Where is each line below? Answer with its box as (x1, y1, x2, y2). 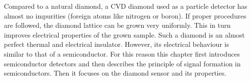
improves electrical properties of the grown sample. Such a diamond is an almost (4, 29, 245, 40)
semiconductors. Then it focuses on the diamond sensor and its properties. (4, 68, 227, 78)
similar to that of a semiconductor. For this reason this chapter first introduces (4, 48, 240, 59)
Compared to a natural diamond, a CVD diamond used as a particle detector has (4, 1, 248, 11)
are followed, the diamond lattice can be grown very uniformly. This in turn (4, 20, 231, 30)
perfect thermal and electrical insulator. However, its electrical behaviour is (4, 39, 229, 49)
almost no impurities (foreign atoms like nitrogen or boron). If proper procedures (4, 10, 247, 20)
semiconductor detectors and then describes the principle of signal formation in (4, 58, 241, 68)
